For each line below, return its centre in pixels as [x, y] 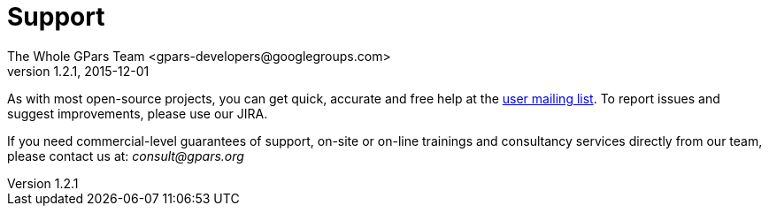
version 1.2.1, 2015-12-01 [78, 71]
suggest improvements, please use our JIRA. [138, 113]
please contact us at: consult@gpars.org [126, 156]
